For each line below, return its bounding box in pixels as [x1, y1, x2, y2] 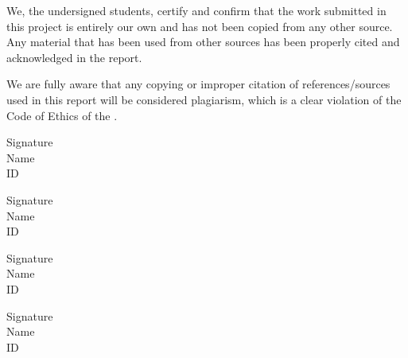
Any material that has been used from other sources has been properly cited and [6, 33, 400, 50]
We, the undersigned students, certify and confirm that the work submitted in [6, 2, 387, 18]
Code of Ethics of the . [6, 107, 118, 123]
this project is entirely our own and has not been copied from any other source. [6, 18, 393, 34]
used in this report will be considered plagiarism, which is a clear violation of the [6, 91, 402, 107]
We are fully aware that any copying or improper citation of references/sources [6, 76, 391, 92]
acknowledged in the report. [6, 49, 142, 65]
